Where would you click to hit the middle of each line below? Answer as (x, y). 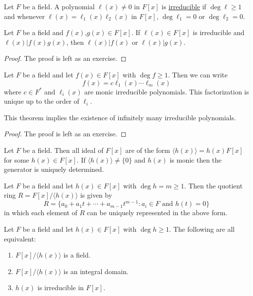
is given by (96, 195)
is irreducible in (61, 287)
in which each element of (41, 213)
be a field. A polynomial (59, 6)
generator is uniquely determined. (54, 169)
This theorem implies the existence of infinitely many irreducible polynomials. (120, 117)
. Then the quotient (213, 185)
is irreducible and (219, 32)
